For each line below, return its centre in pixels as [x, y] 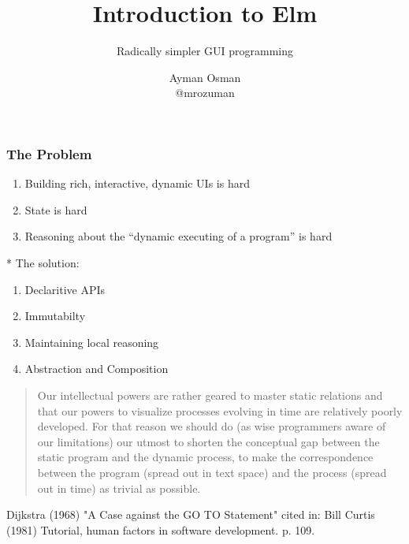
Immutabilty [55, 316]
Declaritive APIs [65, 289]
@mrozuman [205, 93]
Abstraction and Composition [97, 369]
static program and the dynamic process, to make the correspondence [205, 457]
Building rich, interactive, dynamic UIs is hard [137, 183]
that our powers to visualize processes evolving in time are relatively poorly [220, 410]
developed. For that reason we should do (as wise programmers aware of [212, 426]
